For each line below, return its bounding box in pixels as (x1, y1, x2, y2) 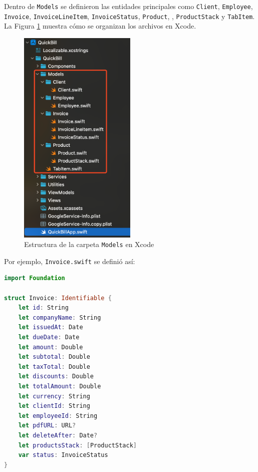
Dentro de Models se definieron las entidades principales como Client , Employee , (4, 1, 253, 11)
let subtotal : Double (18, 353, 90, 361)
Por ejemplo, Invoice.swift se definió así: (4, 256, 135, 266)
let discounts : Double (18, 373, 94, 380)
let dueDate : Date (18, 333, 80, 341)
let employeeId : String (18, 412, 98, 419)
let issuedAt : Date (18, 324, 83, 331)
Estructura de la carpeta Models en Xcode (24, 239, 154, 250)
